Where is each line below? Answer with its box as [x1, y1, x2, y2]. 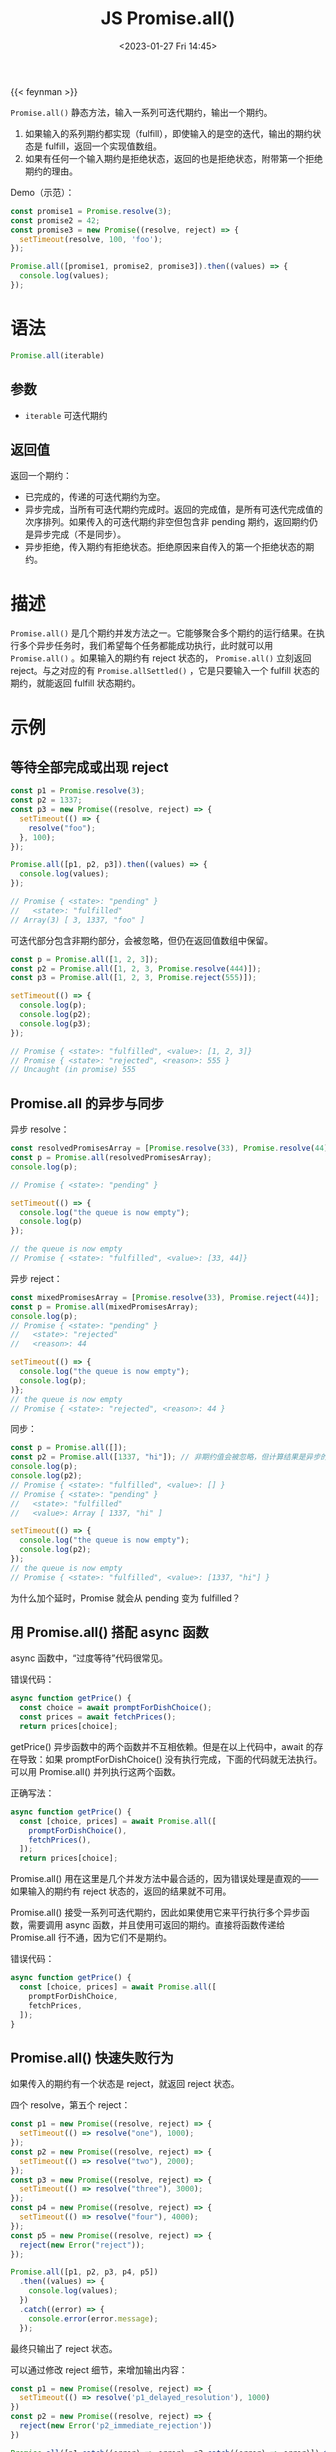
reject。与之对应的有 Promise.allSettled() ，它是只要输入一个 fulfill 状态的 [10, 665, 320, 677]
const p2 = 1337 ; [10, 795, 83, 806]
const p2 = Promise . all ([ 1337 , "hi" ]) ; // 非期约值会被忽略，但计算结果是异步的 [10, 1452, 328, 1462]
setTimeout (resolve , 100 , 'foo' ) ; [19, 234, 163, 244]
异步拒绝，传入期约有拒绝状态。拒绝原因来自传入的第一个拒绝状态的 [24, 541, 306, 553]
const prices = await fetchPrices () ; [19, 1712, 177, 1722]
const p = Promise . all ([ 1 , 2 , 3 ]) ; [10, 954, 159, 964]
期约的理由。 [24, 165, 78, 177]
